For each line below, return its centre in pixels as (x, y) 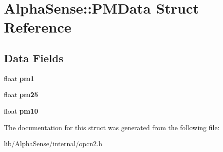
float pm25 (21, 94)
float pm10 (21, 110)
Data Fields (34, 58)
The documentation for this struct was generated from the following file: (112, 127)
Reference (38, 27)
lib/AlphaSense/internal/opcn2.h (53, 144)
